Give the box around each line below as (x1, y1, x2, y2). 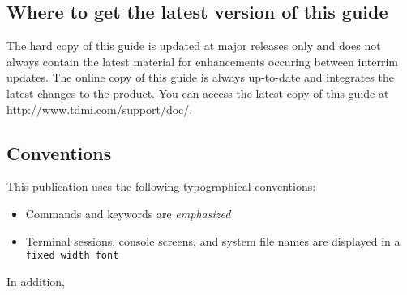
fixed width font (25, 250, 119, 262)
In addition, (6, 272, 65, 289)
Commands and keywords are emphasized (25, 204, 231, 221)
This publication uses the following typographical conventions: (6, 178, 316, 195)
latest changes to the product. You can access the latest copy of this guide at (6, 84, 389, 101)
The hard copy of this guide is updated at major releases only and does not (6, 37, 381, 54)
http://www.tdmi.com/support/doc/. (6, 100, 193, 117)
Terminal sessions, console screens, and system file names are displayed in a (25, 232, 401, 249)
